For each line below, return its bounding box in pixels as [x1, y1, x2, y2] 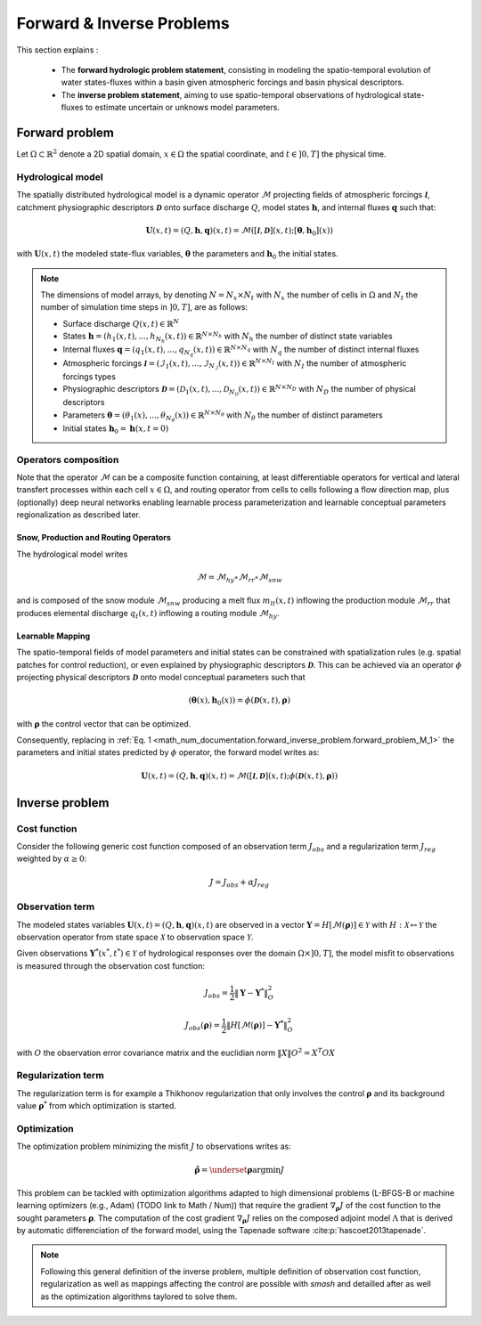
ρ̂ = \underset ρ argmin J [194, 1165, 285, 1175]
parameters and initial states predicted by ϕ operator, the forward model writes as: [16, 747, 320, 758]
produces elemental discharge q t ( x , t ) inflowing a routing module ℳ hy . [16, 607, 280, 621]
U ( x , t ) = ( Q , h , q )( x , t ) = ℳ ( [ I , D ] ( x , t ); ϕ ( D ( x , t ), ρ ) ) [141, 770, 338, 781]
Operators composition [16, 453, 119, 466]
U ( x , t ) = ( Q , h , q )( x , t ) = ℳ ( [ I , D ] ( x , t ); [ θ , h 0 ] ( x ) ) [145, 225, 334, 238]
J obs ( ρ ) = [184, 1020, 221, 1032]
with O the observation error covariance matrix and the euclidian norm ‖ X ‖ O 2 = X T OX [16, 1046, 336, 1058]
